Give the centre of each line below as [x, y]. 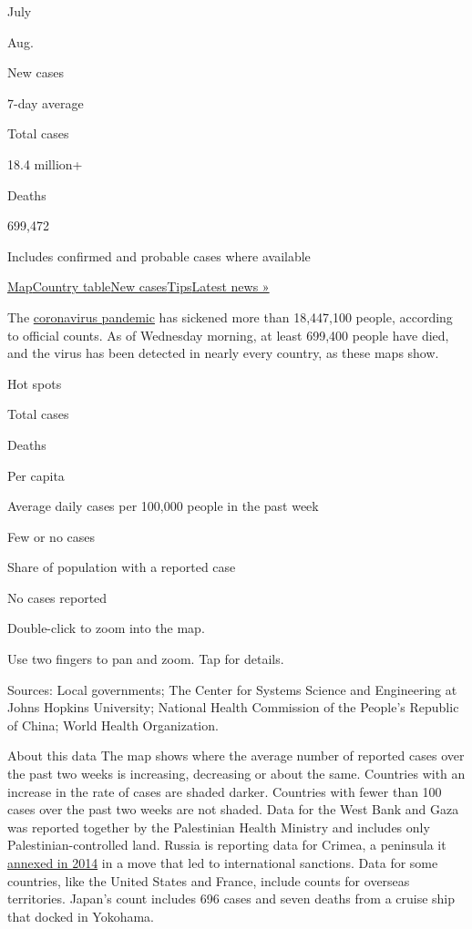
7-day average [46, 102]
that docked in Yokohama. [81, 916]
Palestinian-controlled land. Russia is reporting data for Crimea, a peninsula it [227, 845]
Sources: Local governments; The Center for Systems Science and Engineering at [232, 689]
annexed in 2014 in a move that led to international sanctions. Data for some [223, 863]
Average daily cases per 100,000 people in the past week [163, 506]
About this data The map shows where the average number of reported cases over [236, 755]
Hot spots [35, 383]
